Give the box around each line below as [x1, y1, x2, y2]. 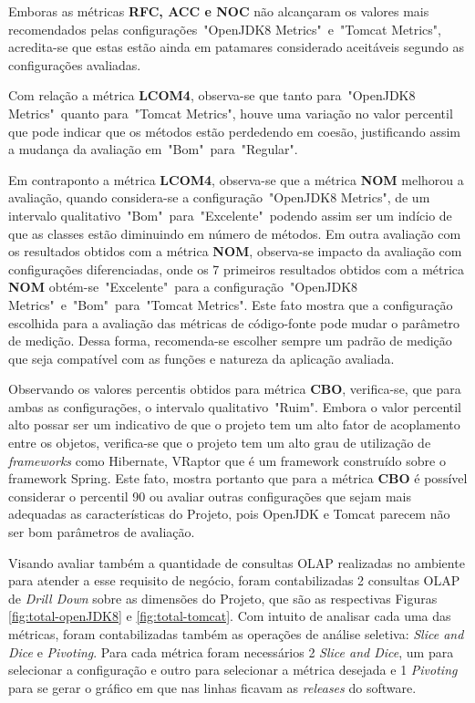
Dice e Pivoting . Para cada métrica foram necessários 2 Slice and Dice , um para [8, 642, 454, 661]
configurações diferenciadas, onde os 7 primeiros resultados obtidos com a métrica [8, 259, 465, 278]
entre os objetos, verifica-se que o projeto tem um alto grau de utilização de [8, 433, 431, 452]
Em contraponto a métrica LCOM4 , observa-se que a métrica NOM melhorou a [8, 170, 464, 189]
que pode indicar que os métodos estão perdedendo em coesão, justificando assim [8, 121, 461, 140]
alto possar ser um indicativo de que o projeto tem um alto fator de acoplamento [8, 415, 460, 434]
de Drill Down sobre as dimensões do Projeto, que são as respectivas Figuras [8, 588, 438, 607]
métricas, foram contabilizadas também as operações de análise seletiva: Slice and [8, 625, 464, 643]
